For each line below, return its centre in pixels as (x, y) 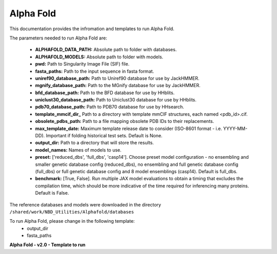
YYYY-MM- (235, 129)
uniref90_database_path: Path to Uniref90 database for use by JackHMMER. (117, 78)
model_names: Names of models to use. (78, 150)
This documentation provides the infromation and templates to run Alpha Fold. (92, 29)
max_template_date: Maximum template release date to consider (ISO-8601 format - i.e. (129, 129)
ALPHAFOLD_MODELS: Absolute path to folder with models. (99, 57)
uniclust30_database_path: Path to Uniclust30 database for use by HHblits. (116, 100)
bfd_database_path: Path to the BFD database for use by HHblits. (105, 93)
